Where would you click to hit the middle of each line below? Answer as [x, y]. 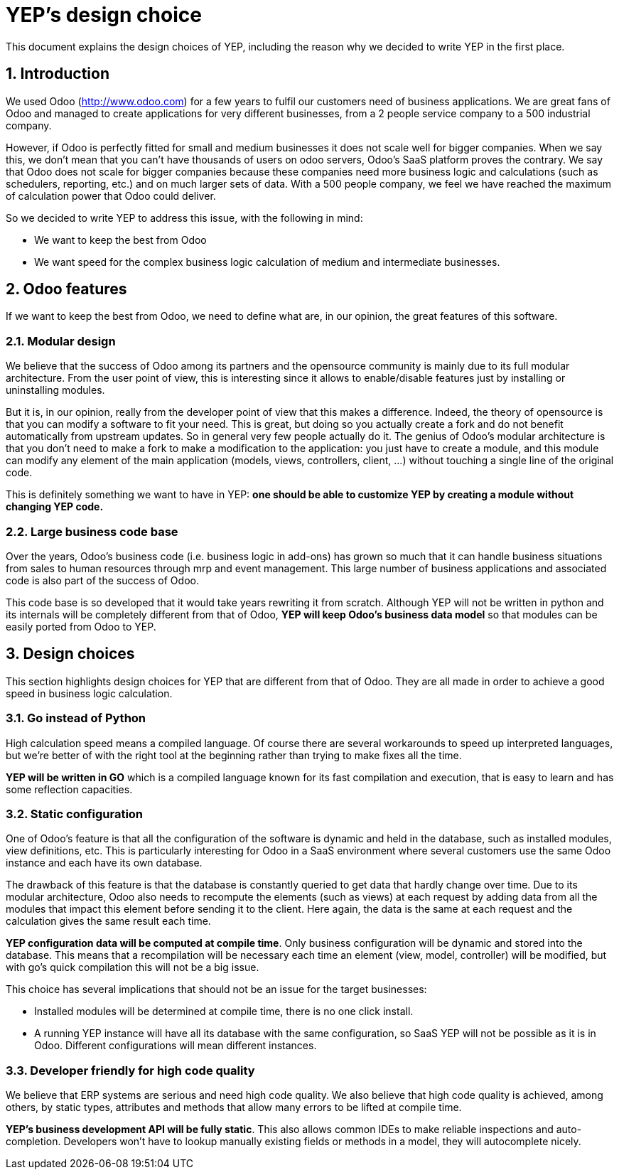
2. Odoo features [66, 289]
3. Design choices [70, 654]
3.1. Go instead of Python [76, 718]
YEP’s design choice [104, 15]
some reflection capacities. [69, 789]
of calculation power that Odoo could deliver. [111, 195]
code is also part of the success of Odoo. [102, 580]
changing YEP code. [55, 507]
